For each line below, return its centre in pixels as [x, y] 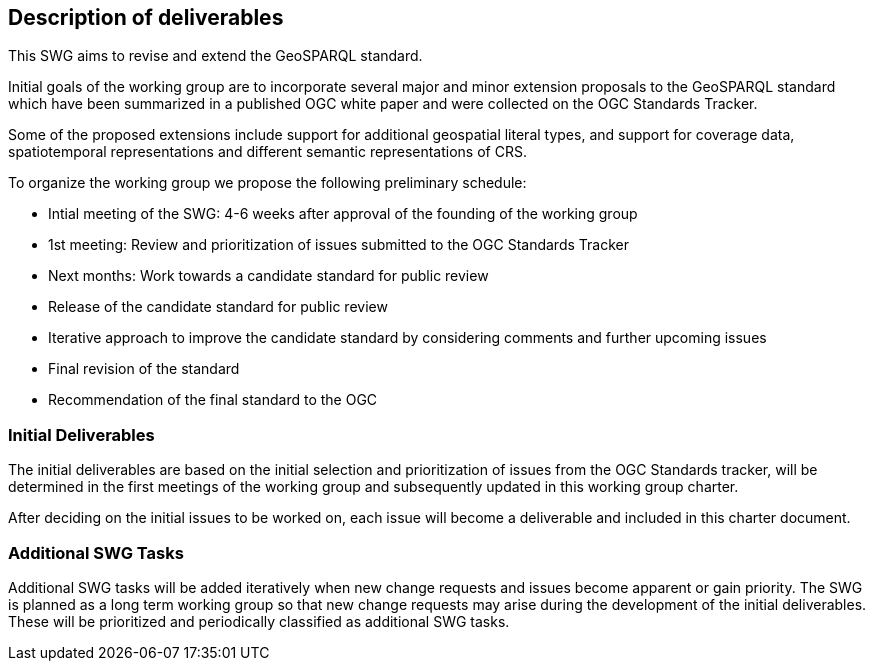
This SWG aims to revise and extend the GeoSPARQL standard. [215, 56]
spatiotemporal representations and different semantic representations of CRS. [267, 152]
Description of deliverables [146, 17]
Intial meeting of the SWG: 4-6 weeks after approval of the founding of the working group [343, 214]
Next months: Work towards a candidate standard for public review [268, 276]
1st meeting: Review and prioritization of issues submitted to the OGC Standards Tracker [338, 245]
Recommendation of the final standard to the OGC [213, 400]
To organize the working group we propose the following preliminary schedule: [267, 183]
